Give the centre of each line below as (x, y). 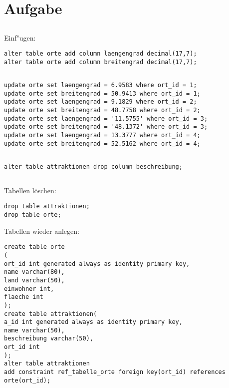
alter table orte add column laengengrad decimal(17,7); (101, 54)
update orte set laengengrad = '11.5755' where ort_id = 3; (106, 118)
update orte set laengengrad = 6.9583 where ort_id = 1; (101, 85)
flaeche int (24, 297)
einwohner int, (29, 289)
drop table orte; (33, 215)
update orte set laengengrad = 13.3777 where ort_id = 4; (102, 135)
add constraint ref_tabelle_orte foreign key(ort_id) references (115, 372)
